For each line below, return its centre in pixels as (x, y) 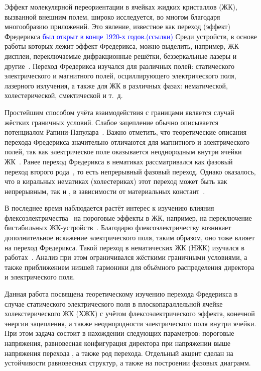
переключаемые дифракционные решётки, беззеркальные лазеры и (135, 56)
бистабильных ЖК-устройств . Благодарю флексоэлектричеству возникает (118, 227)
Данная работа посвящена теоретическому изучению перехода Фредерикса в (121, 294)
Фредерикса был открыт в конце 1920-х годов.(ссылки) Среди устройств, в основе (131, 36)
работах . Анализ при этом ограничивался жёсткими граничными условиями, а (126, 257)
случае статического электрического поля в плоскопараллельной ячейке (114, 303)
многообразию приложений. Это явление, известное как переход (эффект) (117, 26)
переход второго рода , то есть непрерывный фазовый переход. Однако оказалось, (130, 171)
